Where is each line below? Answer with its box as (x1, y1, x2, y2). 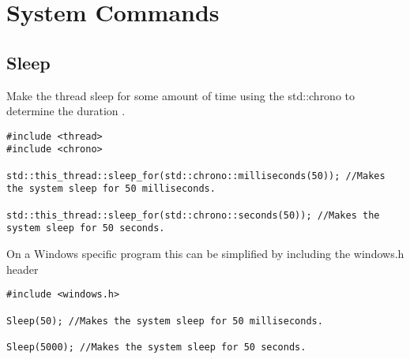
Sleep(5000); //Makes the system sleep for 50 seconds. (6, 341, 307, 353)
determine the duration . (6, 103, 126, 119)
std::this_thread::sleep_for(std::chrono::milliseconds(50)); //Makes (6, 170, 386, 181)
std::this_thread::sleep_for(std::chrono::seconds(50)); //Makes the (6, 209, 380, 221)
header (6, 260, 39, 277)
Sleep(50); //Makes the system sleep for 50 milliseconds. (6, 315, 323, 327)
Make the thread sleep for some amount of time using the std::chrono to (6, 87, 355, 103)
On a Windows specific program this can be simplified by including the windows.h (6, 245, 404, 262)
